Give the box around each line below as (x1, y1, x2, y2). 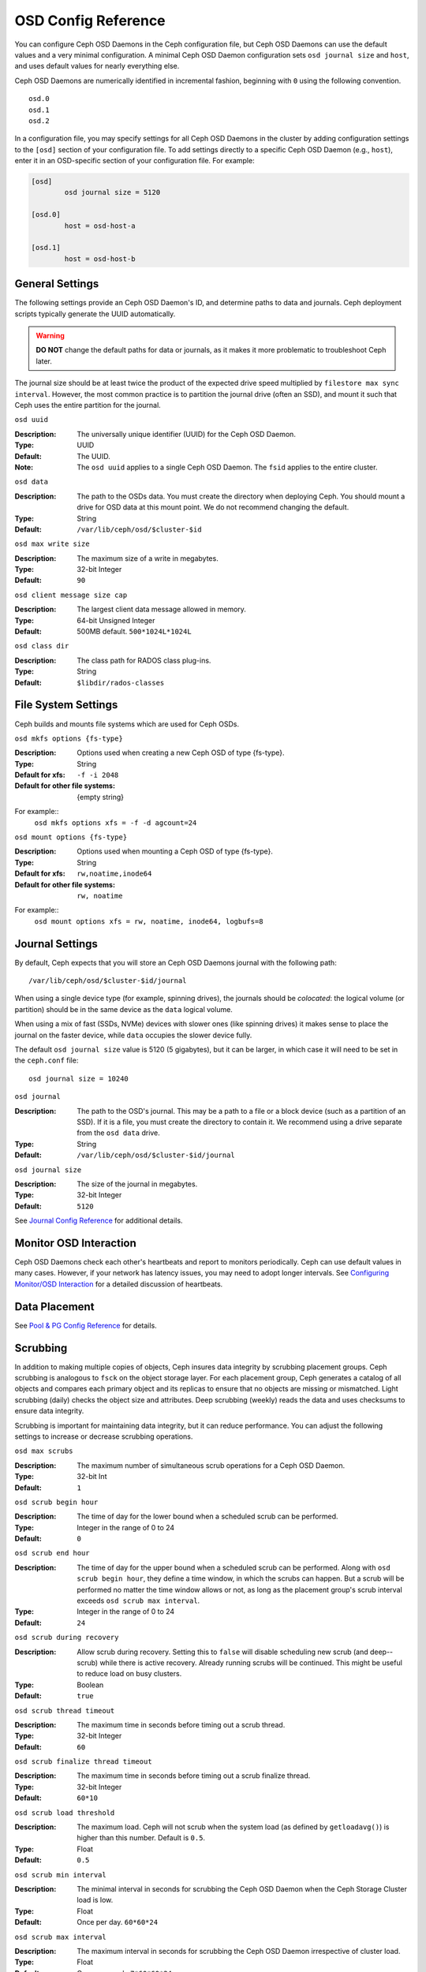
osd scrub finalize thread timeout (14, 1757, 153, 1766)
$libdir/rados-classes (77, 678, 165, 687)
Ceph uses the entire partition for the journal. (14, 401, 161, 410)
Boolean (77, 1680, 104, 1690)
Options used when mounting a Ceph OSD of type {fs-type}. (77, 846, 274, 856)
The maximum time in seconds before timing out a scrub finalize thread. (77, 1771, 311, 1780)
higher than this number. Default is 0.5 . (77, 1833, 205, 1843)
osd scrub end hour (14, 1548, 90, 1558)
